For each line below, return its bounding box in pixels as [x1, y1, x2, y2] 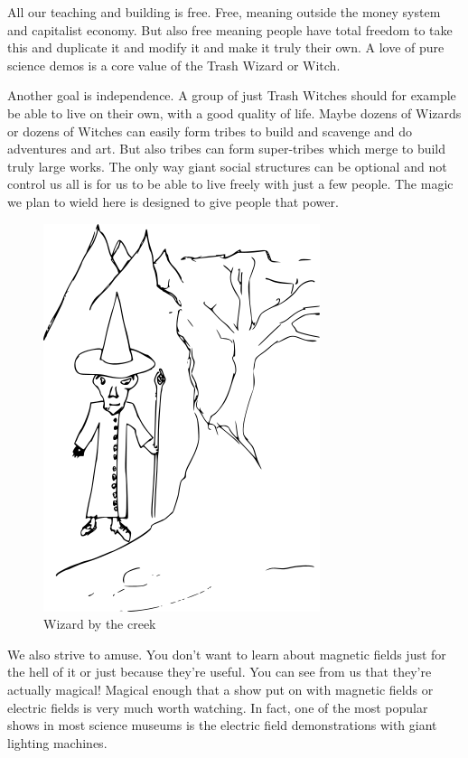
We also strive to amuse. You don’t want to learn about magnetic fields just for [7, 644, 446, 663]
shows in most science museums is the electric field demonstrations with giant [7, 716, 437, 735]
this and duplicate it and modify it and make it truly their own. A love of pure [7, 38, 445, 57]
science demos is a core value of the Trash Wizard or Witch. [7, 55, 341, 74]
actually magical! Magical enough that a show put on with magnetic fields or [7, 679, 434, 698]
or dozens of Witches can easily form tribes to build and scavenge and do [7, 121, 413, 140]
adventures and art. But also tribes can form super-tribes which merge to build [7, 139, 446, 158]
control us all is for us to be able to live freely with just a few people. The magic [7, 174, 454, 193]
